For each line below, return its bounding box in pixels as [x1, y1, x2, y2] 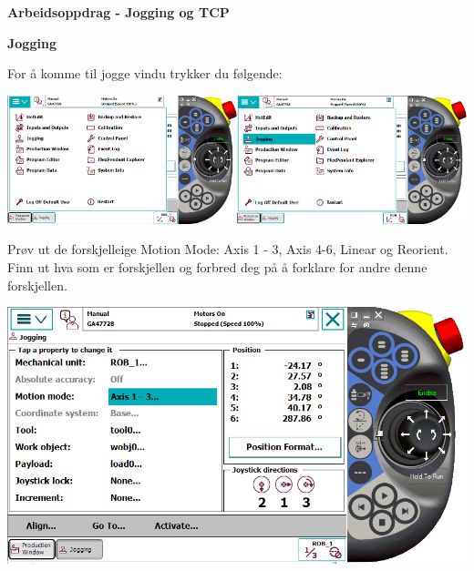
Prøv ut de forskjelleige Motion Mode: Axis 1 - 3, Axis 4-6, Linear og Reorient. [7, 240, 448, 259]
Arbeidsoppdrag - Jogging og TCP [7, 3, 230, 21]
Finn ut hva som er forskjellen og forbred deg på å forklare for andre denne [7, 258, 428, 277]
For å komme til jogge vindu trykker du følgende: [7, 64, 283, 83]
